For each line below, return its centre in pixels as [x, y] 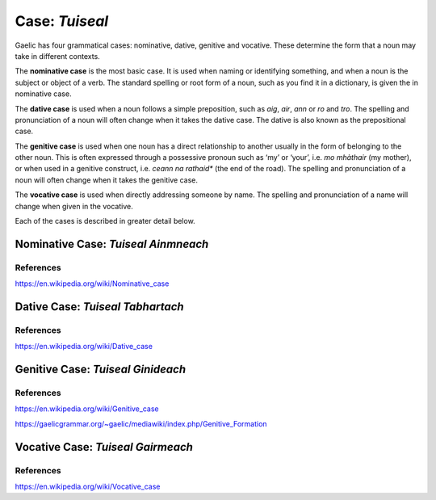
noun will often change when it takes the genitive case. [106, 180]
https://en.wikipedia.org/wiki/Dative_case [84, 347]
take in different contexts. [57, 56]
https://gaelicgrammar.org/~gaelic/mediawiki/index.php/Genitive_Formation [141, 423]
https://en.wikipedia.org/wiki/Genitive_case [87, 409]
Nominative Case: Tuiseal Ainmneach [112, 244]
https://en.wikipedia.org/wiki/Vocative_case [88, 487]
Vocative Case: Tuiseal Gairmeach [104, 447]
